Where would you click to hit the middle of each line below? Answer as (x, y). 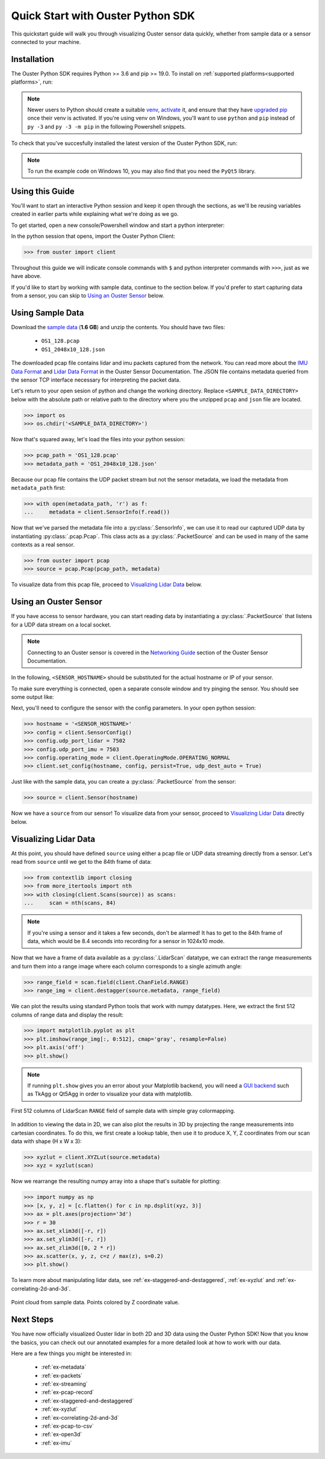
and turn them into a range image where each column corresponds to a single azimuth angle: (126, 966)
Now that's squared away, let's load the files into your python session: (98, 439)
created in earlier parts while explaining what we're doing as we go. (95, 214)
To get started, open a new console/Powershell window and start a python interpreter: (118, 225)
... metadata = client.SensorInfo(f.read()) (97, 512)
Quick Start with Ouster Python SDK (103, 16)
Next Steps (32, 1320)
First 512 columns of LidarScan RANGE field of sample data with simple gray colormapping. (123, 1111)
